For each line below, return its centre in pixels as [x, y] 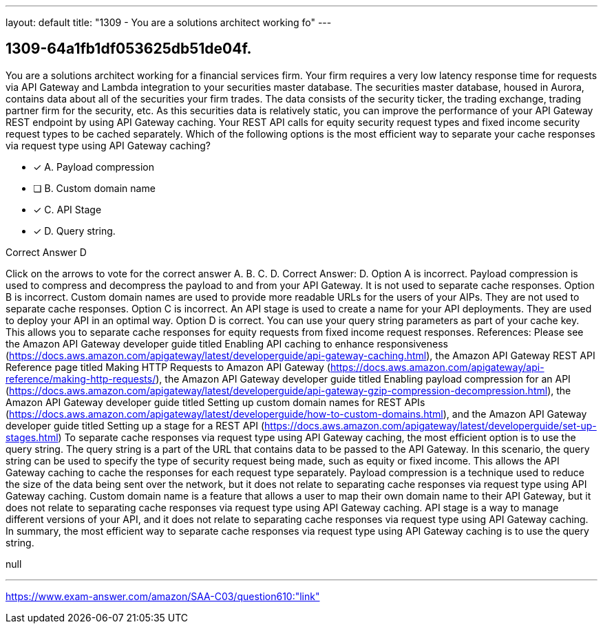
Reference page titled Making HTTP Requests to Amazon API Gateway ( [168, 367]
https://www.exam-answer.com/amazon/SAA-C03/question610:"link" [163, 596]
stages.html [32, 437]
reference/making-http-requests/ [81, 379]
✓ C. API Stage [67, 209]
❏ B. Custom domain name [94, 188]
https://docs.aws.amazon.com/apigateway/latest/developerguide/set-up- [431, 425]
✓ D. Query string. [74, 231]
